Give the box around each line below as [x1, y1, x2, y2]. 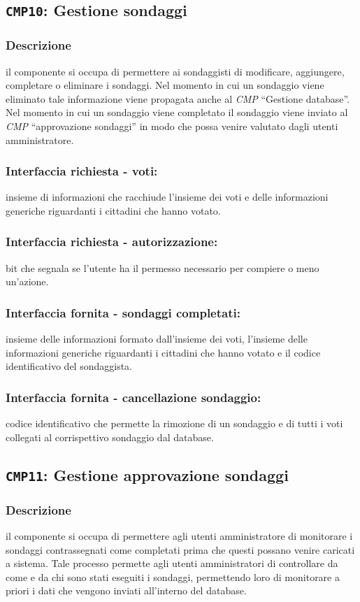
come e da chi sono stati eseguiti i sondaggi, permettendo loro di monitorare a [6, 569, 340, 584]
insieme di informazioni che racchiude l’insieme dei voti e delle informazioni [6, 189, 329, 204]
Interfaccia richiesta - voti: [6, 162, 158, 180]
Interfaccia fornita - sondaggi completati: [6, 303, 240, 321]
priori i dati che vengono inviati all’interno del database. [6, 583, 247, 598]
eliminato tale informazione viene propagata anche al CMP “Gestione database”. [6, 91, 350, 106]
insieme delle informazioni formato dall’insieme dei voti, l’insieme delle [6, 331, 308, 346]
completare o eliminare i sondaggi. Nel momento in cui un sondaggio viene [6, 78, 324, 92]
